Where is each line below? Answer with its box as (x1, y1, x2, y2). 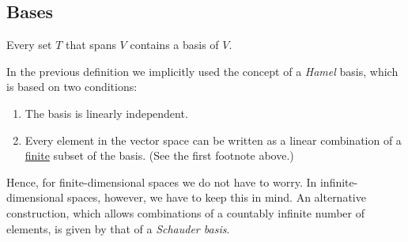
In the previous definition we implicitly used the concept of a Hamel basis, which (6, 62, 399, 79)
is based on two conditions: (6, 78, 138, 95)
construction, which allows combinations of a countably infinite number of (6, 204, 365, 221)
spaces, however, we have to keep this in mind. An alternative (67, 189, 366, 206)
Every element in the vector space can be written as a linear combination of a (25, 131, 402, 148)
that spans (65, 36, 116, 53)
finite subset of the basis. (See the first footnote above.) (25, 147, 294, 164)
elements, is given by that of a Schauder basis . (6, 220, 230, 236)
